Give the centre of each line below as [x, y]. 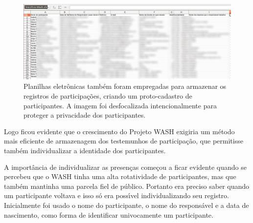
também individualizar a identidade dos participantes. [85, 151]
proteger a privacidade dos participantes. [85, 115]
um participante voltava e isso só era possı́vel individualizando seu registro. [116, 195]
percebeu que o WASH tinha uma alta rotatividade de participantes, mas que [120, 176]
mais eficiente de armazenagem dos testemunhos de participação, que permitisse [124, 141]
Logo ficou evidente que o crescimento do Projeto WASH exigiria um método [119, 131]
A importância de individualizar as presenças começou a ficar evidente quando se [125, 167]
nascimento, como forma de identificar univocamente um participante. [109, 214]
